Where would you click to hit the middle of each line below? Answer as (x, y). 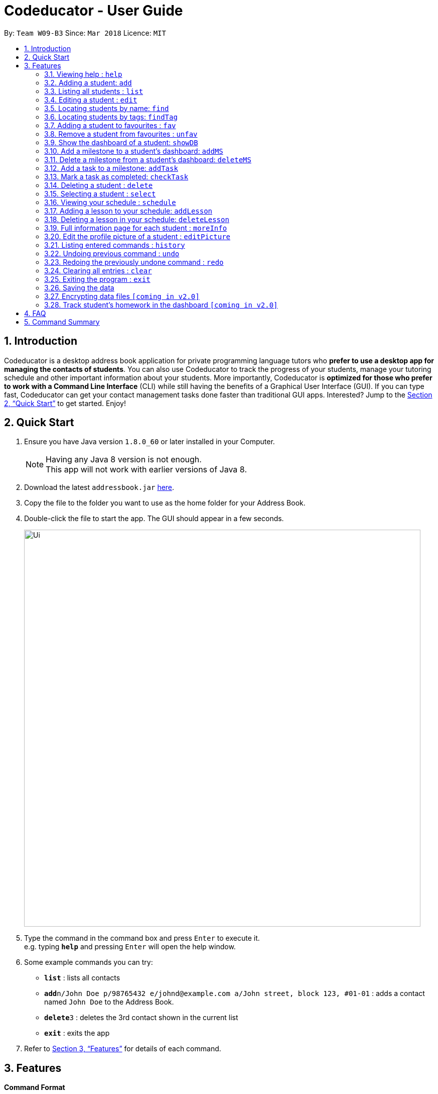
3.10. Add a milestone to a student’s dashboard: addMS (134, 151)
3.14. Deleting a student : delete (99, 185)
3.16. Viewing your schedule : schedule (110, 202)
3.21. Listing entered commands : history (115, 245)
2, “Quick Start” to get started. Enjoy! (65, 403)
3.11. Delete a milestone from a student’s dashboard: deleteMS (148, 159)
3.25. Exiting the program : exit (97, 279)
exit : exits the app (77, 1033)
